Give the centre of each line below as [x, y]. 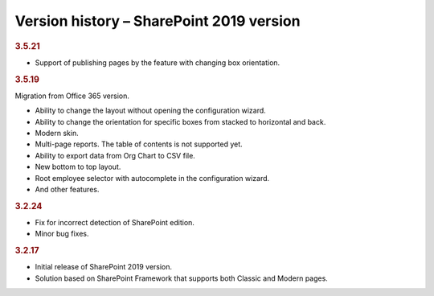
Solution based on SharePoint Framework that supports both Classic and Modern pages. [182, 278]
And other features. [67, 189]
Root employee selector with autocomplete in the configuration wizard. [152, 178]
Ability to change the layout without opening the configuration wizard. [151, 111]
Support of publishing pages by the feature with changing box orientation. [158, 62]
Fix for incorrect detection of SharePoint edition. [115, 223]
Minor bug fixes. [62, 234]
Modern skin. [57, 134]
